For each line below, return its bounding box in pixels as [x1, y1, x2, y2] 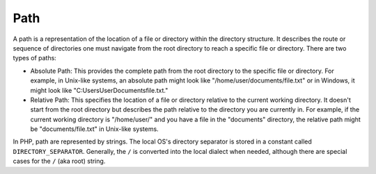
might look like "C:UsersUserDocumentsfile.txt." [30, 86, 169, 94]
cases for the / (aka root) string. [13, 157, 106, 166]
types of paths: [13, 54, 57, 62]
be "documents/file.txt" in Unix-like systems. [30, 125, 159, 133]
